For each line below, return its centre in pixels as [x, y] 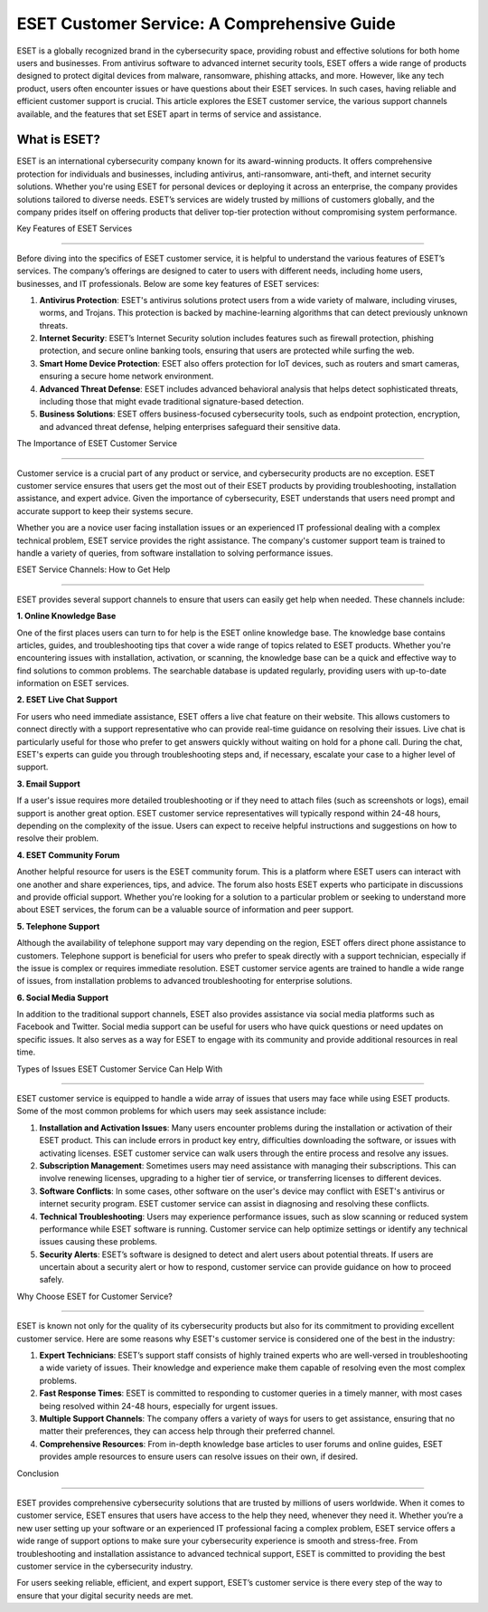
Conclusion [38, 1473]
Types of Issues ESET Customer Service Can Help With [120, 1069]
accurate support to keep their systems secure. [105, 510]
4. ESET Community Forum [68, 854]
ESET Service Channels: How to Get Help [94, 569]
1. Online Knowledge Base [66, 616]
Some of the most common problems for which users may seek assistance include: [172, 1111]
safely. [52, 1280]
